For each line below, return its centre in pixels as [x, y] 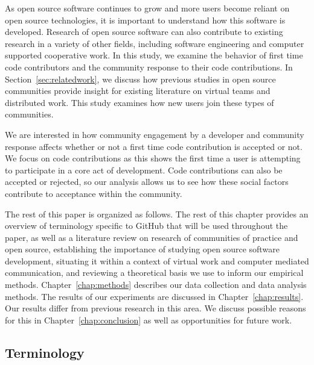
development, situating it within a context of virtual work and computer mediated [157, 260]
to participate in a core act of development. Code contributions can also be [144, 170]
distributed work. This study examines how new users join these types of [139, 102]
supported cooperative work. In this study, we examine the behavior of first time [154, 55]
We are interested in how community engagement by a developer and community [155, 134]
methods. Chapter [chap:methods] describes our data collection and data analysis [156, 285]
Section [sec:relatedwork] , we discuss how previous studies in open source [140, 79]
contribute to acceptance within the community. [94, 193]
